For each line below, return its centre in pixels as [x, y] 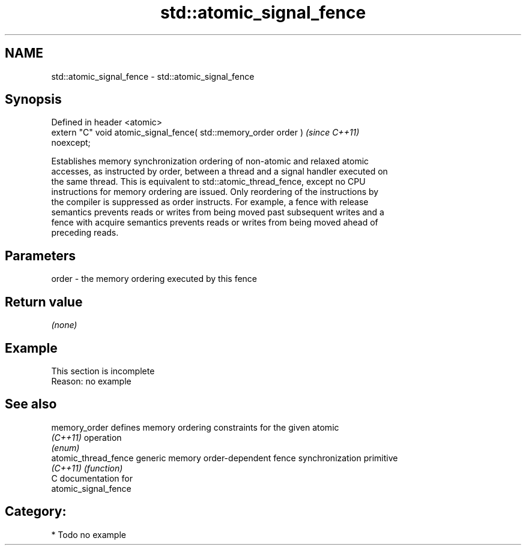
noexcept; [71, 143]
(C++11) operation [86, 437]
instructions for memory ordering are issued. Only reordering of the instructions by [215, 192]
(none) [64, 325]
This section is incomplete [103, 371]
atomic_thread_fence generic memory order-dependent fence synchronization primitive [225, 458]
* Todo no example [89, 534]
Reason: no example [91, 381]
